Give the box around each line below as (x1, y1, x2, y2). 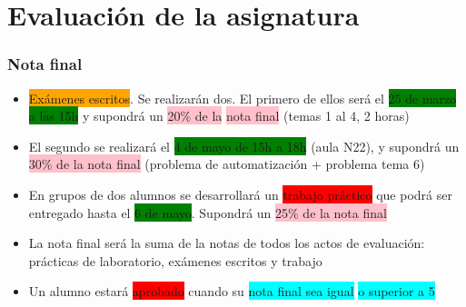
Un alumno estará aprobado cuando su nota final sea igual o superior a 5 (28, 282, 435, 301)
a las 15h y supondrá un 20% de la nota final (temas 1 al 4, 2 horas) (28, 106, 410, 125)
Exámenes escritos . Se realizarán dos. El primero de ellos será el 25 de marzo (28, 88, 457, 107)
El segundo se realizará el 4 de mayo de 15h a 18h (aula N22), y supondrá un (28, 136, 460, 155)
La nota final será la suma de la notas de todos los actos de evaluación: (28, 233, 425, 253)
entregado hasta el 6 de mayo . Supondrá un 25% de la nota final (28, 203, 387, 222)
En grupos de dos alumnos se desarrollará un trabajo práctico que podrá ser (28, 184, 452, 203)
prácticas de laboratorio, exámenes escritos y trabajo (28, 251, 322, 270)
